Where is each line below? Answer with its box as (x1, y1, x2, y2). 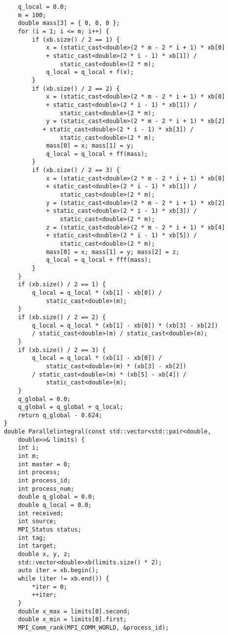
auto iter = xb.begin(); (18, 567, 99, 574)
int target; (18, 542, 57, 550)
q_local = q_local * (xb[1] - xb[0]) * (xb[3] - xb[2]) (32, 322, 218, 329)
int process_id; (18, 477, 71, 484)
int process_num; (18, 485, 75, 492)
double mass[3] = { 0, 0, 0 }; (18, 20, 120, 27)
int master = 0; (18, 460, 71, 468)
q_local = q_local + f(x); (46, 69, 134, 76)
